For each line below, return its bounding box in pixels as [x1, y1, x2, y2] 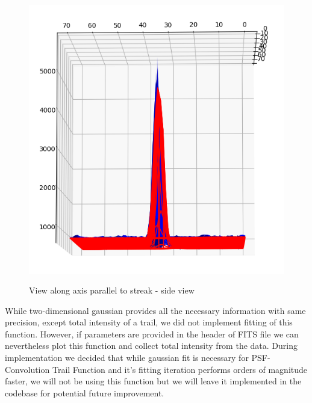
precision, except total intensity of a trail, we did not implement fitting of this [5, 316, 293, 328]
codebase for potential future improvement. [5, 386, 164, 399]
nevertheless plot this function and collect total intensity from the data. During [5, 339, 298, 352]
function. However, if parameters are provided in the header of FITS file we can [5, 327, 299, 340]
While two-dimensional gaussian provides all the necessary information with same [5, 304, 306, 316]
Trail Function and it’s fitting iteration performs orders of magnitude [52, 363, 308, 375]
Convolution [5, 363, 50, 375]
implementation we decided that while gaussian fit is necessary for [5, 351, 249, 364]
